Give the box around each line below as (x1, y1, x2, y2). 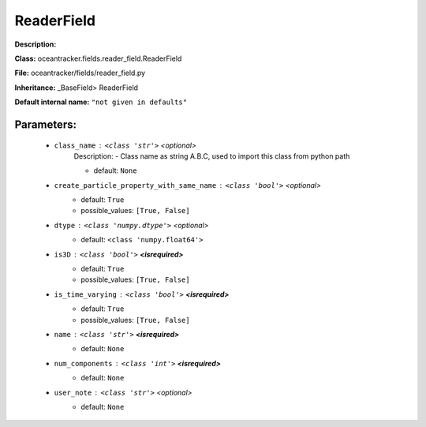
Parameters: (14, 118, 77, 131)
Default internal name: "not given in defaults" (14, 97, 188, 107)
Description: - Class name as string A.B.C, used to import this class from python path (73, 151, 350, 161)
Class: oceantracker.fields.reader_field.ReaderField (14, 54, 182, 63)
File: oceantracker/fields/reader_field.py (14, 68, 146, 78)
